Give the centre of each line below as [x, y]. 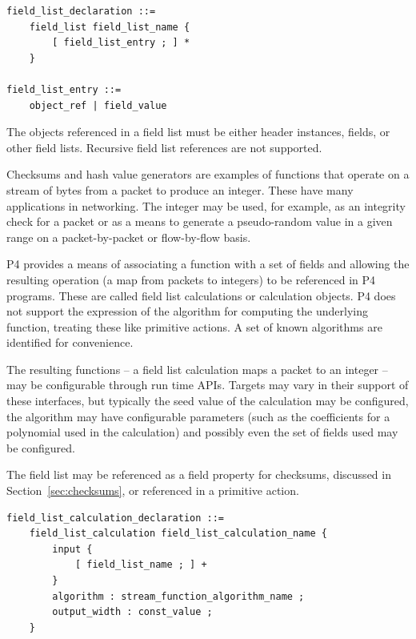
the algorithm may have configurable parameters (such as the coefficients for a [198, 416]
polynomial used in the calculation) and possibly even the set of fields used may [202, 432]
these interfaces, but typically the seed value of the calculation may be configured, [208, 401]
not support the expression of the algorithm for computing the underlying [187, 311]
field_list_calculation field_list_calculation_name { [178, 534]
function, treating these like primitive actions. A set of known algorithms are [194, 326]
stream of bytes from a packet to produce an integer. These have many [180, 189]
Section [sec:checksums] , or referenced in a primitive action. [153, 490]
